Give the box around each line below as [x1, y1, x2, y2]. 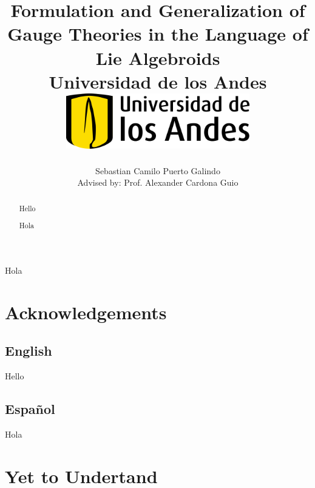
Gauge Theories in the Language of [7, 21, 308, 46]
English [5, 341, 52, 360]
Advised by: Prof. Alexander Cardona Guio [77, 176, 239, 189]
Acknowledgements [5, 299, 167, 324]
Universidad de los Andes [49, 69, 267, 93]
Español [5, 399, 55, 418]
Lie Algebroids [95, 45, 220, 70]
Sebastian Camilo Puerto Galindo [95, 164, 220, 177]
